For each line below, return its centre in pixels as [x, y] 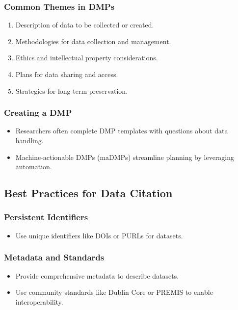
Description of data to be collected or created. [85, 25]
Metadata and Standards [54, 257]
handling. [29, 140]
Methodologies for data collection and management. [93, 41]
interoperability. [39, 301]
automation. [34, 167]
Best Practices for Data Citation [88, 193]
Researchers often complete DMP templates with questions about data [122, 131]
